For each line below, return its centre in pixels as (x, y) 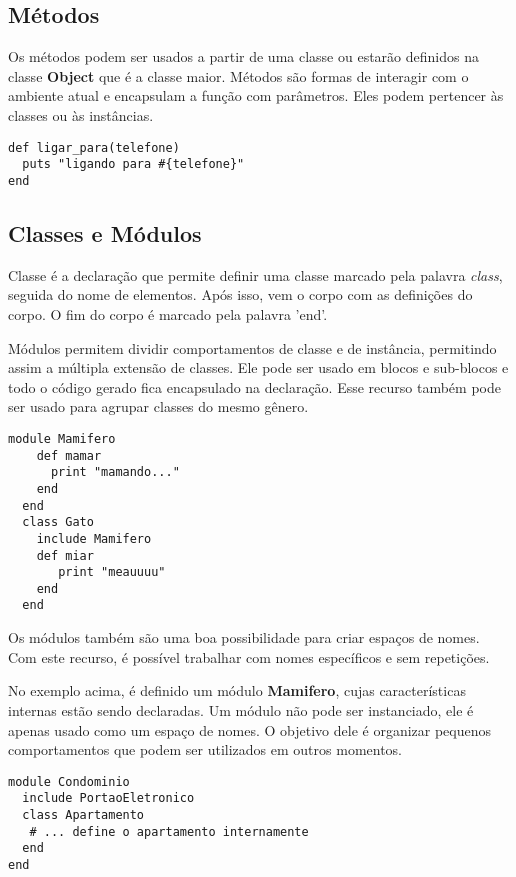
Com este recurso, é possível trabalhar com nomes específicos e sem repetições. (249, 656)
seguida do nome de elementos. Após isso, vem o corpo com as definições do (240, 294)
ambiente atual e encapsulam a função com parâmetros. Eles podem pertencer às (256, 95)
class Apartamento (83, 815)
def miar (65, 555)
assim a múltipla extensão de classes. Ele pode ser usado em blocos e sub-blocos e (258, 367)
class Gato (58, 522)
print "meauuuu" (112, 572)
